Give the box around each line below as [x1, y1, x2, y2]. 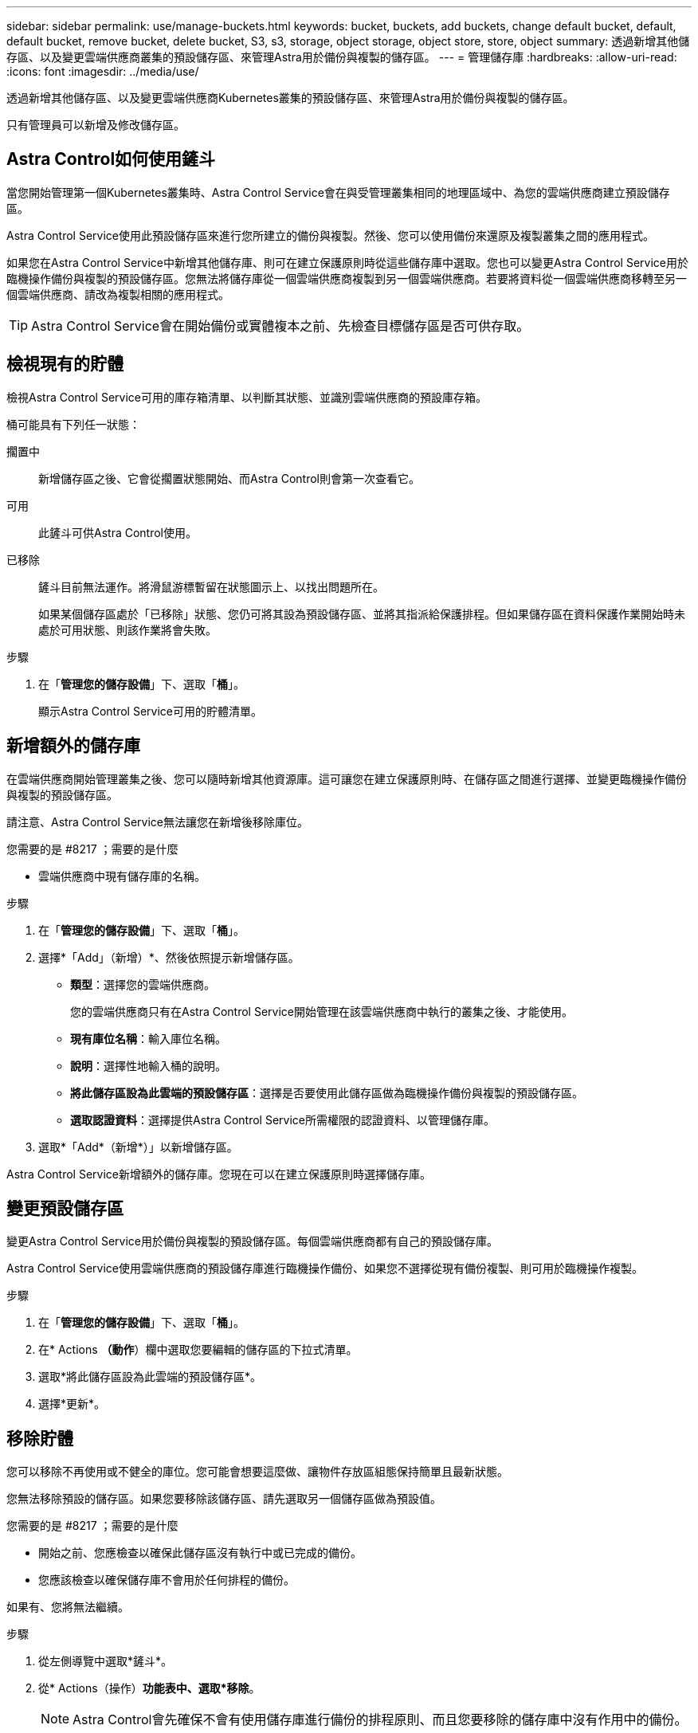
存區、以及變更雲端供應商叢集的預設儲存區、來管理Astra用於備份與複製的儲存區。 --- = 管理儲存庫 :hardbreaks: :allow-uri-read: [6, 50, 677, 64]
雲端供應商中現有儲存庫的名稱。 [38, 868, 206, 883]
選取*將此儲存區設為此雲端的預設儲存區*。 [38, 1370, 262, 1384]
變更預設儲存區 [6, 1198, 124, 1218]
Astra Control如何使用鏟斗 [6, 149, 216, 170]
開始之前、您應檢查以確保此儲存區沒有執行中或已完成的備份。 [38, 1546, 362, 1560]
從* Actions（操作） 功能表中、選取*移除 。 [38, 1681, 261, 1696]
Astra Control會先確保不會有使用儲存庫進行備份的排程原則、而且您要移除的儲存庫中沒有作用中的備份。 [73, 1711, 688, 1728]
